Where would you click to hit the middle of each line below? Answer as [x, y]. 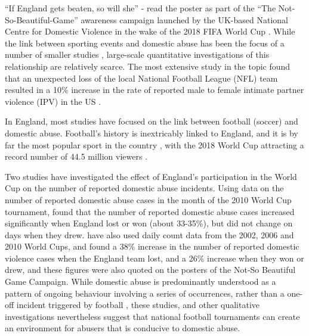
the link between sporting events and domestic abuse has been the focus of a [145, 43]
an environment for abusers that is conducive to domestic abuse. [123, 328]
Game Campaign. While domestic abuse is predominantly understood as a [140, 281]
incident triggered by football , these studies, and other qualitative [138, 305]
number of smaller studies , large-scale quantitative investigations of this [137, 55]
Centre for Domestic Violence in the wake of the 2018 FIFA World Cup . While [150, 31]
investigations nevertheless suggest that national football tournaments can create [152, 316]
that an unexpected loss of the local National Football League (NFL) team [141, 78]
